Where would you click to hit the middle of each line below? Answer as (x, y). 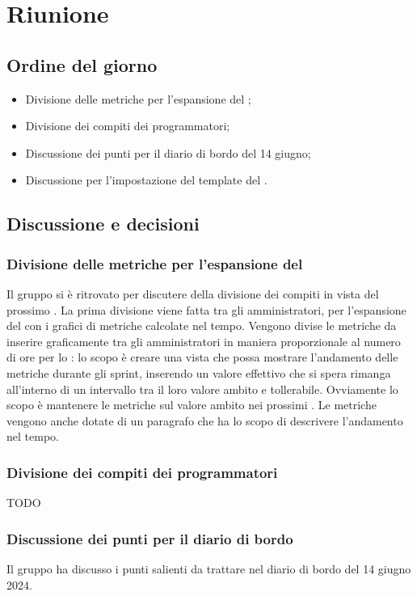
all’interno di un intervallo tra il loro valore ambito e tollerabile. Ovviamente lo (202, 389)
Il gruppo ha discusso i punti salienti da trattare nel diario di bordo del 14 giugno (209, 568)
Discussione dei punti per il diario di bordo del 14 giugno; (168, 152)
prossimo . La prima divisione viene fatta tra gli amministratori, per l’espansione (206, 309)
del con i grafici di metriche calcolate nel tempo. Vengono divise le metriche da (202, 325)
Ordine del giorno (82, 64)
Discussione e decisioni (103, 224)
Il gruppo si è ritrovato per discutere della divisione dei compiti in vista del (193, 293)
